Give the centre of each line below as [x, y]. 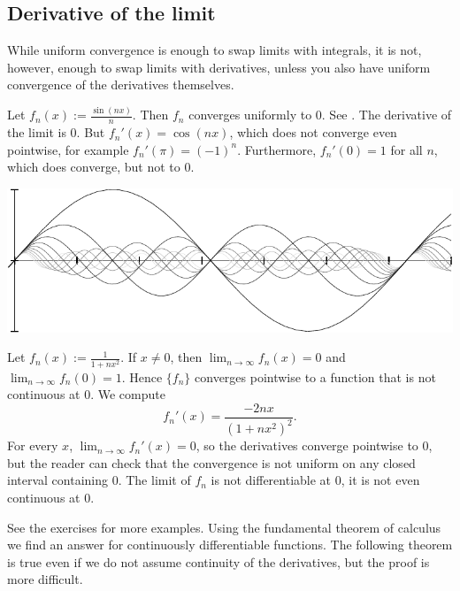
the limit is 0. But [56, 132]
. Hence [142, 376]
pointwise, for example [68, 149]
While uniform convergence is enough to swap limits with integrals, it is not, [215, 50]
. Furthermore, [277, 149]
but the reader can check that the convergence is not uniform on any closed [211, 462]
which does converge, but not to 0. [101, 167]
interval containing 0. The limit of [99, 480]
